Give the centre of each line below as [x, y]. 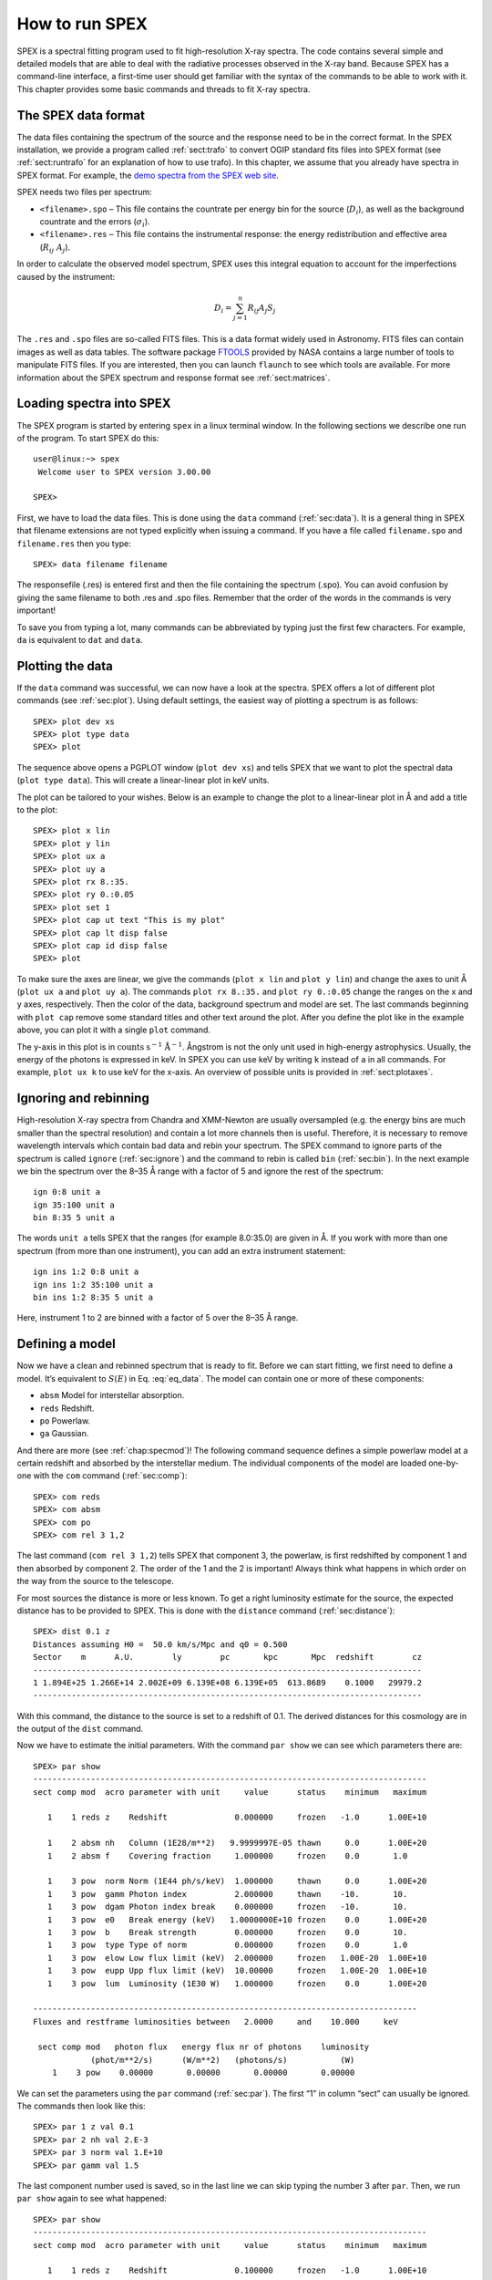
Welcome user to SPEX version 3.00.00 [124, 472]
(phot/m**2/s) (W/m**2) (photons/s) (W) [223, 2060]
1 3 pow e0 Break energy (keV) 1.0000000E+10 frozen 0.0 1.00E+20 [237, 1919]
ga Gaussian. [64, 1434]
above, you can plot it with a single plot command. [114, 1030]
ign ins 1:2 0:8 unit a [86, 1272]
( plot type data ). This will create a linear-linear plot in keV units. [143, 781]
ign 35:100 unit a [74, 1205]
